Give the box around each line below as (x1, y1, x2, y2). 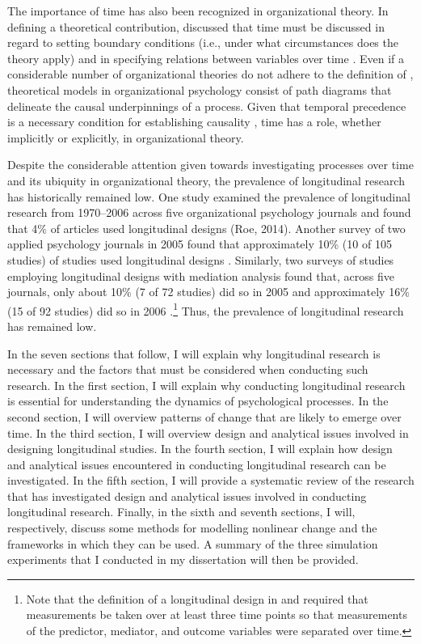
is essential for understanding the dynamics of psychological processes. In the (7, 392, 389, 409)
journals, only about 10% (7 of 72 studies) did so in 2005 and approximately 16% (7, 283, 410, 300)
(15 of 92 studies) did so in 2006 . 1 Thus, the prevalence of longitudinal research (7, 299, 404, 319)
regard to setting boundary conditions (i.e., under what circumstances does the (7, 34, 398, 51)
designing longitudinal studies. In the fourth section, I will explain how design (7, 440, 393, 457)
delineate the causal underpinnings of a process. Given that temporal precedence (7, 97, 406, 114)
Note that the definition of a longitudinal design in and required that (26, 590, 368, 607)
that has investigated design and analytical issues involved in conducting (7, 487, 367, 504)
